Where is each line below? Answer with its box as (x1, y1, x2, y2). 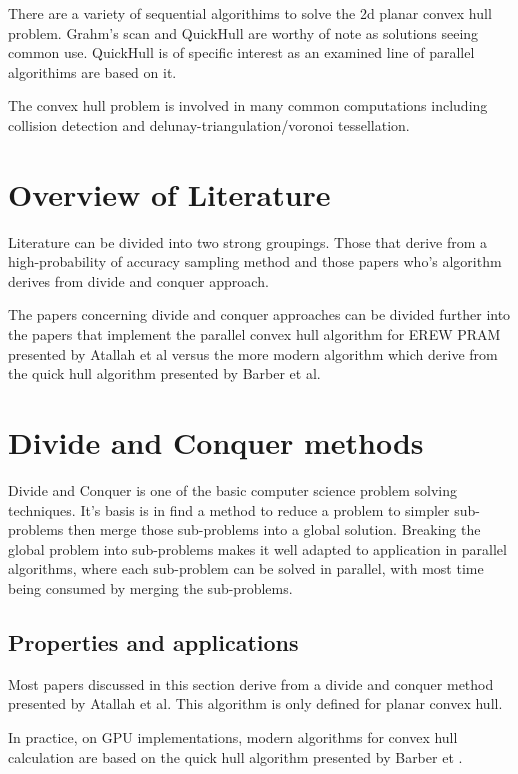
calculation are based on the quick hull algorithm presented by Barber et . (8, 746, 463, 767)
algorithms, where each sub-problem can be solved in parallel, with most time (8, 558, 484, 579)
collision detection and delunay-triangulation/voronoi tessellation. (8, 114, 410, 135)
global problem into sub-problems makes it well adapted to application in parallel (8, 538, 507, 559)
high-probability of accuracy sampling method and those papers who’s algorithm (8, 251, 502, 272)
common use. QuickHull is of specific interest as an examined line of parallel (8, 42, 475, 63)
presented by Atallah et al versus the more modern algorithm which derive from (8, 343, 498, 364)
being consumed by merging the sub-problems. (8, 577, 293, 598)
